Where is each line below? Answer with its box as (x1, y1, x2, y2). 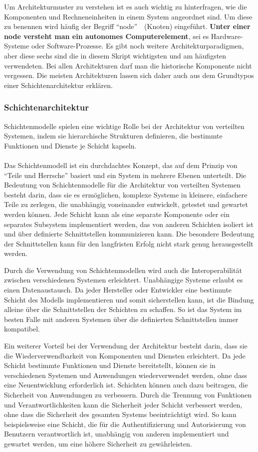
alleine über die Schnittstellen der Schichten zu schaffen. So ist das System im (4, 304, 242, 314)
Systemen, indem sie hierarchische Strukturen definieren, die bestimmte (4, 130, 223, 141)
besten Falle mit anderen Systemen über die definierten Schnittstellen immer (4, 313, 239, 324)
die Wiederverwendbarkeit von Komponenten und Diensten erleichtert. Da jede (4, 350, 246, 360)
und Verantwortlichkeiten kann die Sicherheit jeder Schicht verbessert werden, (4, 399, 243, 409)
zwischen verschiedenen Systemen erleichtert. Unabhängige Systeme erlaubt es (4, 274, 243, 285)
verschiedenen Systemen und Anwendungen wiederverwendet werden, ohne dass (4, 369, 247, 380)
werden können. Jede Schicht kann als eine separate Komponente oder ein (4, 208, 230, 219)
